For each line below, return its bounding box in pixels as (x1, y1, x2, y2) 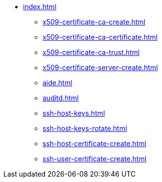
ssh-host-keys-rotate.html (43, 124, 127, 132)
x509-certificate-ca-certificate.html (43, 33, 158, 41)
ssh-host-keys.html (43, 109, 105, 117)
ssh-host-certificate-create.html (43, 139, 146, 148)
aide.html (43, 78, 72, 87)
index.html (23, 2, 57, 11)
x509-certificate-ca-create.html (43, 18, 145, 26)
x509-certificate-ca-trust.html (43, 48, 140, 56)
